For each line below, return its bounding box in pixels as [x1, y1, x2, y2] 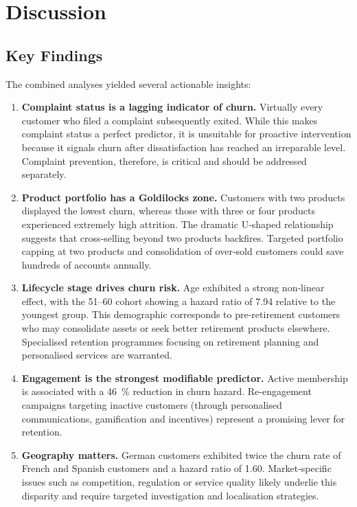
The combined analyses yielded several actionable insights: [5, 76, 251, 91]
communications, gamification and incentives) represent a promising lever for [21, 411, 345, 425]
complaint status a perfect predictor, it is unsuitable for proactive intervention [21, 126, 352, 141]
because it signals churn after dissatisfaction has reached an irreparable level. [21, 139, 346, 154]
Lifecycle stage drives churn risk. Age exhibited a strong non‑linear [21, 280, 325, 295]
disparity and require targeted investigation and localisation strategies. [21, 488, 319, 502]
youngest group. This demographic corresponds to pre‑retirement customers [21, 307, 341, 322]
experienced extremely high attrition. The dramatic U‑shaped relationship [21, 216, 334, 231]
